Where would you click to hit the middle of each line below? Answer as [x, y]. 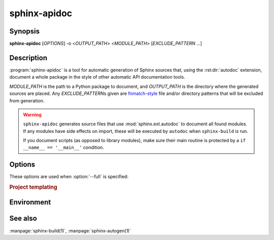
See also [23, 218]
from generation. [27, 100]
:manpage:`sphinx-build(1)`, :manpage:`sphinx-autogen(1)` [70, 230]
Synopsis [25, 31]
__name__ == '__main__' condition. [63, 148]
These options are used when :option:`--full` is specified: [69, 177]
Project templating [33, 187]
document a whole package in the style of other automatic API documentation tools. [97, 77]
